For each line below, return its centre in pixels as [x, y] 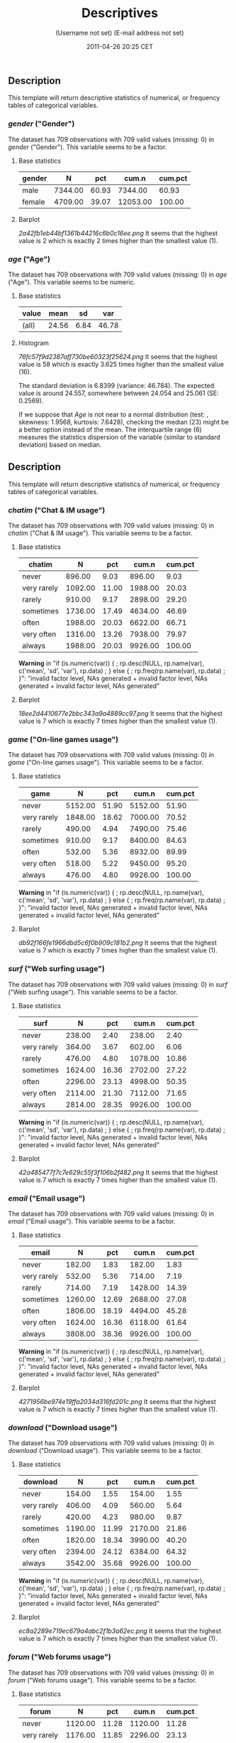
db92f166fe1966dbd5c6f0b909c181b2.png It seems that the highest [117, 943]
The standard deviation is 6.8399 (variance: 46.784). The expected [116, 385]
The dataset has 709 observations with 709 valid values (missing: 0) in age [118, 274]
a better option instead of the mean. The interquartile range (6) [110, 429]
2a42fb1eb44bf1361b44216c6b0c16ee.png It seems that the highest [118, 233]
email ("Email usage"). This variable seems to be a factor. [92, 1221]
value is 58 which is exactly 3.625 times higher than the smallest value [121, 364]
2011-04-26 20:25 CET [120, 46]
